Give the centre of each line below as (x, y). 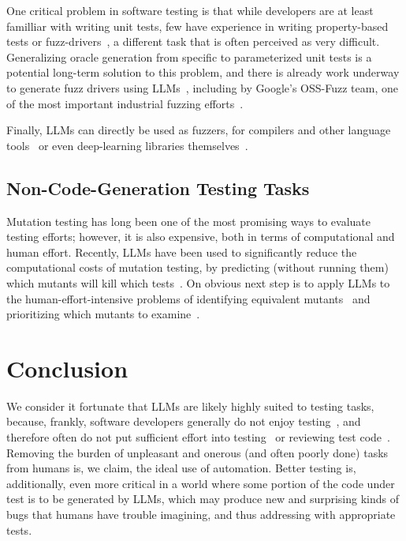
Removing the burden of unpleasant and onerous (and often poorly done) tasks (197, 452)
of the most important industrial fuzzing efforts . (125, 103)
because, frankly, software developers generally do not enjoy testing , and (184, 421)
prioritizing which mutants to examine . (103, 314)
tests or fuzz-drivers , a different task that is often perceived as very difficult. (193, 41)
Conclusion (67, 368)
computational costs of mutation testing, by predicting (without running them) (197, 267)
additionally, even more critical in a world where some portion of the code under (201, 483)
